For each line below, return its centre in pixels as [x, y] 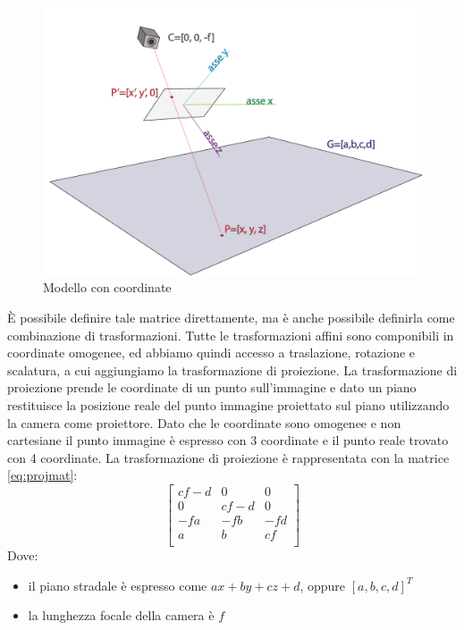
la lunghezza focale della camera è [121, 615]
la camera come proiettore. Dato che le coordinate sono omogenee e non [204, 422]
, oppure [323, 585]
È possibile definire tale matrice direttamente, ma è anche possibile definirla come [231, 317]
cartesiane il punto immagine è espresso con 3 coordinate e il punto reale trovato [228, 440]
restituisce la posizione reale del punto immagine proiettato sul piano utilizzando [228, 404]
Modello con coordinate [107, 287]
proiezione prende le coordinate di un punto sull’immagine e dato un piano [212, 387]
